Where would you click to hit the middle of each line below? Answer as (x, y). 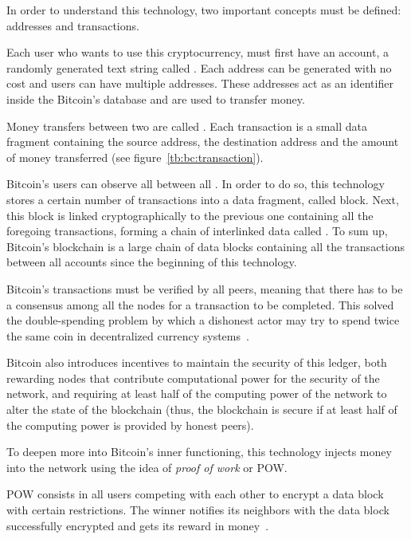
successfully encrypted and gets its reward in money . (138, 525)
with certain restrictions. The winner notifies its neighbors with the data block (198, 510)
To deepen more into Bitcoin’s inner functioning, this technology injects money (199, 452)
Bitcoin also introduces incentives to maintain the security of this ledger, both (197, 362)
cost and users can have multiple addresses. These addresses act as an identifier (200, 83)
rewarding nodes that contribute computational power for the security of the (193, 378)
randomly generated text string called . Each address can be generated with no (199, 67)
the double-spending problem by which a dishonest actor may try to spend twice (203, 320)
